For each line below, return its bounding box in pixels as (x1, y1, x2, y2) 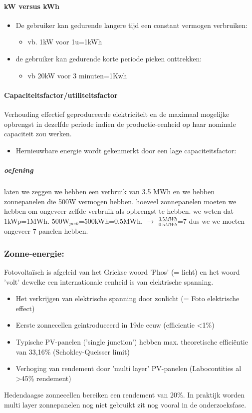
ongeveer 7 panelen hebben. (4, 226, 88, 236)
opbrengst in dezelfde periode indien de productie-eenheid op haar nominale (4, 118, 236, 129)
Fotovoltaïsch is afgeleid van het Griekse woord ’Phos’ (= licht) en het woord (4, 266, 240, 277)
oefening (4, 164, 33, 175)
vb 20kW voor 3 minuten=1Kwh (27, 70, 127, 80)
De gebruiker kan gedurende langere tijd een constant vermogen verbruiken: (15, 19, 248, 30)
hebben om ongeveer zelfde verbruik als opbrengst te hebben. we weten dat (4, 206, 234, 216)
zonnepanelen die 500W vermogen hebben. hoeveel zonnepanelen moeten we (4, 196, 237, 206)
